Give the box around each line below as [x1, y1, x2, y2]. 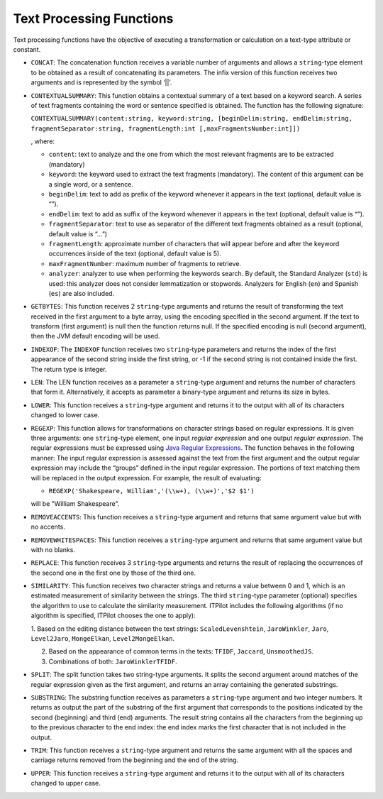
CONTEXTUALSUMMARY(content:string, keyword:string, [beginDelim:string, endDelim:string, [30, 114, 353, 123]
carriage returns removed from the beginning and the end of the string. [30, 756, 239, 764]
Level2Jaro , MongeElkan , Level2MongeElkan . [30, 634, 175, 643]
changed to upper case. [30, 779, 101, 788]
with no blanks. [30, 545, 76, 553]
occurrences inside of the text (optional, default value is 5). [48, 249, 221, 258]
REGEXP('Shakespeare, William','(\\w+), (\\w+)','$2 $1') [48, 487, 255, 495]
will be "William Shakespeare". [30, 500, 120, 508]
